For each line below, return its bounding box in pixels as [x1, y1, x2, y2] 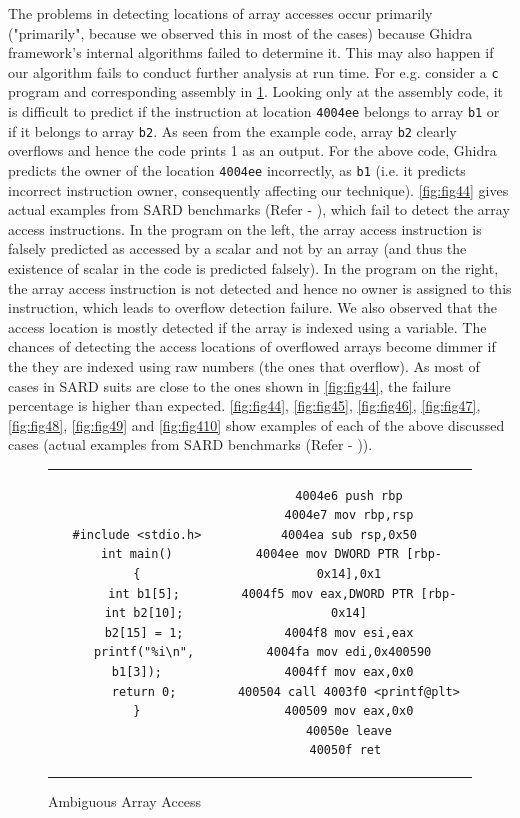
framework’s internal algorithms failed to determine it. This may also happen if [8, 42, 494, 63]
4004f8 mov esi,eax [284, 625, 414, 640]
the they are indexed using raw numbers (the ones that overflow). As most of [8, 355, 480, 376]
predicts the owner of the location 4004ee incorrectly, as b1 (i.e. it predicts [8, 159, 466, 180]
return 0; [111, 684, 177, 699]
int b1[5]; [108, 586, 180, 601]
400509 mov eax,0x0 [284, 704, 414, 719]
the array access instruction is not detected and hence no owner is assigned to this [8, 277, 512, 298]
